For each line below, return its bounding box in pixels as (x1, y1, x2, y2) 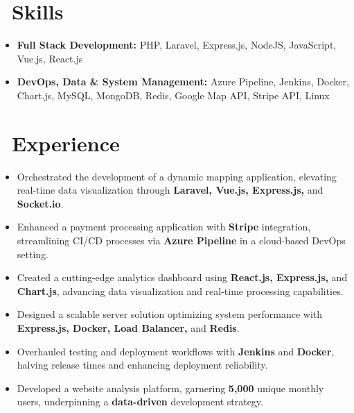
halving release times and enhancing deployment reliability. (17, 357, 268, 372)
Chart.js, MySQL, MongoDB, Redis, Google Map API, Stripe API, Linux (17, 87, 330, 102)
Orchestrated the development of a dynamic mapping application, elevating (17, 169, 337, 183)
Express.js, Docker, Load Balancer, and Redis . (17, 320, 240, 335)
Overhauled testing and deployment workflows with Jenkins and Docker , (17, 344, 335, 358)
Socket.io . (17, 196, 64, 210)
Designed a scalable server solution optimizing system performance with (17, 307, 323, 321)
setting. (17, 246, 48, 261)
